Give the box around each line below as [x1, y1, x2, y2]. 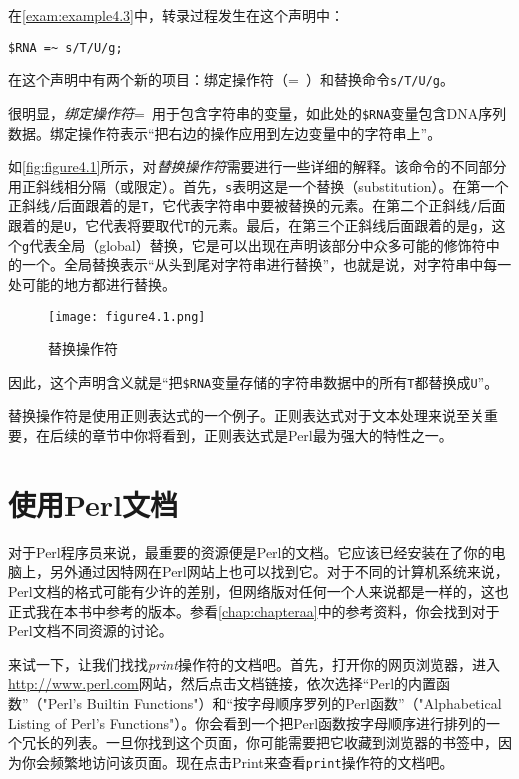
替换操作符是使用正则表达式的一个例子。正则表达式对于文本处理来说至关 [8, 405, 484, 426]
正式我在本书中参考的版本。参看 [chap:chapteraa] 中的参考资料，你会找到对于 [8, 600, 500, 621]
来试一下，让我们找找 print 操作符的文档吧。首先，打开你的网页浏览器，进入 [8, 653, 500, 674]
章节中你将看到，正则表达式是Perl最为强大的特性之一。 [91, 425, 453, 446]
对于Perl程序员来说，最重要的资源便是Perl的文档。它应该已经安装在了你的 [8, 541, 492, 562]
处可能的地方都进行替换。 [8, 273, 176, 294]
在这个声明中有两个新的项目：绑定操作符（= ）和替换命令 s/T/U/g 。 [8, 69, 455, 90]
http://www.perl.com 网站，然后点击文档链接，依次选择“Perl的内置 [8, 673, 437, 694]
